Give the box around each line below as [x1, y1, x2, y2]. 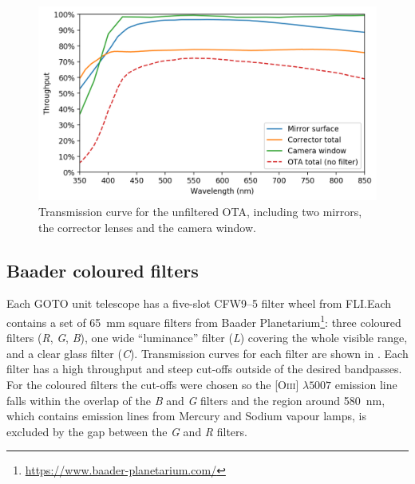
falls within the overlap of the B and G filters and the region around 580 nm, [6, 392, 385, 408]
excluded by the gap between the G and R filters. [6, 423, 247, 439]
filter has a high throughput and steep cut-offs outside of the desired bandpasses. [6, 360, 402, 377]
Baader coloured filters [6, 258, 199, 282]
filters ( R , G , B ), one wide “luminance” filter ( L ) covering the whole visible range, [6, 329, 408, 346]
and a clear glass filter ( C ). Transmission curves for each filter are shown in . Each [6, 344, 409, 361]
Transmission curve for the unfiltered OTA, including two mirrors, [38, 203, 362, 220]
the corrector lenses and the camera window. [38, 218, 256, 235]
